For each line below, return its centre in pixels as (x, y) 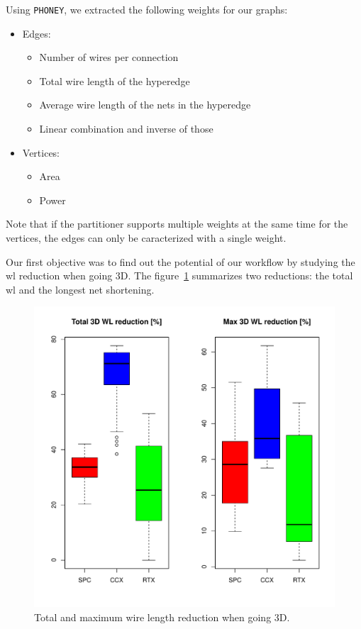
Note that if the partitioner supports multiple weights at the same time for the (177, 224)
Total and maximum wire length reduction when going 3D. (162, 617)
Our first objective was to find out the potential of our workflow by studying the (180, 261)
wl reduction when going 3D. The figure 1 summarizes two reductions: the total (179, 275)
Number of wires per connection (109, 57)
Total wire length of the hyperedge (115, 80)
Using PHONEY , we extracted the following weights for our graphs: (147, 9)
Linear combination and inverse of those (126, 129)
